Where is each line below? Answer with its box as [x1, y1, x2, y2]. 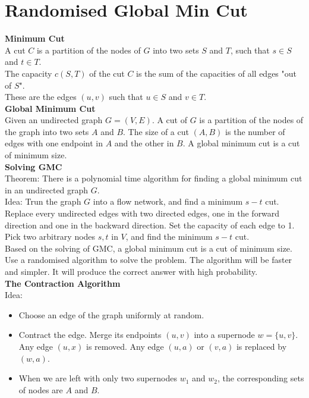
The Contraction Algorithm [5, 277, 121, 289]
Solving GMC [5, 160, 62, 173]
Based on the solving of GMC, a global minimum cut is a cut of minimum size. [5, 242, 292, 254]
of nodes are [18, 383, 63, 396]
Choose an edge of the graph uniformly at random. [18, 308, 204, 321]
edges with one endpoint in [5, 137, 103, 149]
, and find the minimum [125, 230, 213, 243]
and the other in [114, 137, 174, 149]
